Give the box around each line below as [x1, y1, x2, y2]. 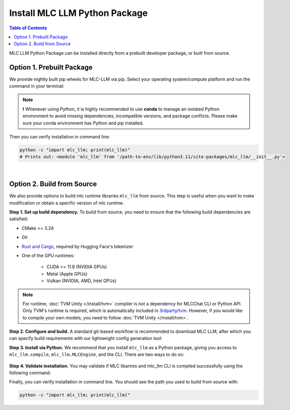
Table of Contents [9, 25, 47, 31]
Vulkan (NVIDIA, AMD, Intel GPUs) [46, 278, 117, 284]
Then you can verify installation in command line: [9, 133, 110, 139]
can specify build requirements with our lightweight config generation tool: [9, 335, 163, 341]
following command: [9, 370, 51, 376]
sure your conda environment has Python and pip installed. [22, 120, 144, 126]
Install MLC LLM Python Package [9, 7, 148, 18]
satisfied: [9, 216, 28, 222]
